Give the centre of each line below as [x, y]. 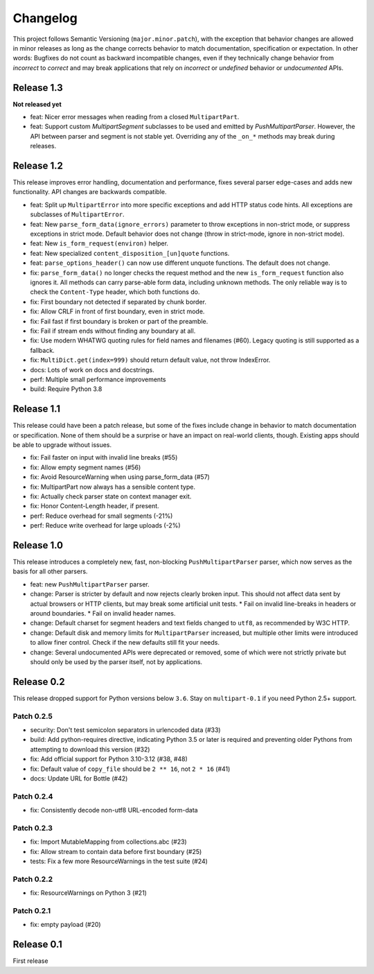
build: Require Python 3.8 [66, 389]
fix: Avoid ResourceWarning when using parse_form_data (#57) [120, 477]
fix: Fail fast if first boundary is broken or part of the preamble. [119, 321]
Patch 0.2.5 [33, 716]
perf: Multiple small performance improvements [98, 379]
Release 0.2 [39, 682]
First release [30, 961]
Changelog [45, 18]
